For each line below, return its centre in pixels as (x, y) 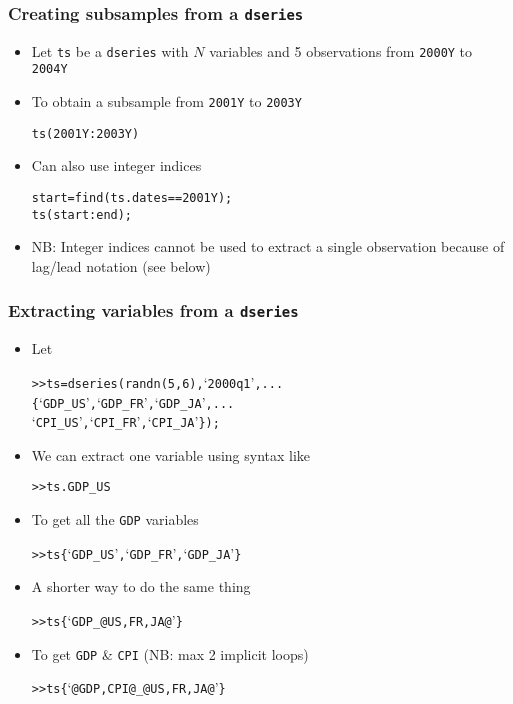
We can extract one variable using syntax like (171, 454)
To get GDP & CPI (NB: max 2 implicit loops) (170, 653)
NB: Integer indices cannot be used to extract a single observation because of (268, 246)
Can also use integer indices (116, 165)
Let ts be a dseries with (110, 50)
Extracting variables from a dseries (153, 310)
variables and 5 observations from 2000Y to (341, 50)
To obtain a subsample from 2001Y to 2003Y (166, 101)
